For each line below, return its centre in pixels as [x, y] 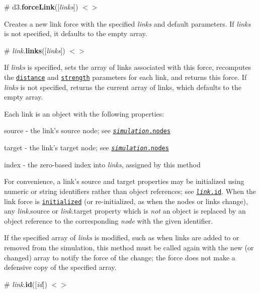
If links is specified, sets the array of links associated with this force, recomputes [128, 67]
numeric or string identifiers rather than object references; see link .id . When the [130, 191]
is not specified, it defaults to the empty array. [76, 33]
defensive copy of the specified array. [60, 267]
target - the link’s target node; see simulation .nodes [86, 148]
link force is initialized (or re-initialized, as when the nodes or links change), [126, 201]
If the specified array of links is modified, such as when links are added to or [122, 237]
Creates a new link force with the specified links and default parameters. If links [127, 23]
